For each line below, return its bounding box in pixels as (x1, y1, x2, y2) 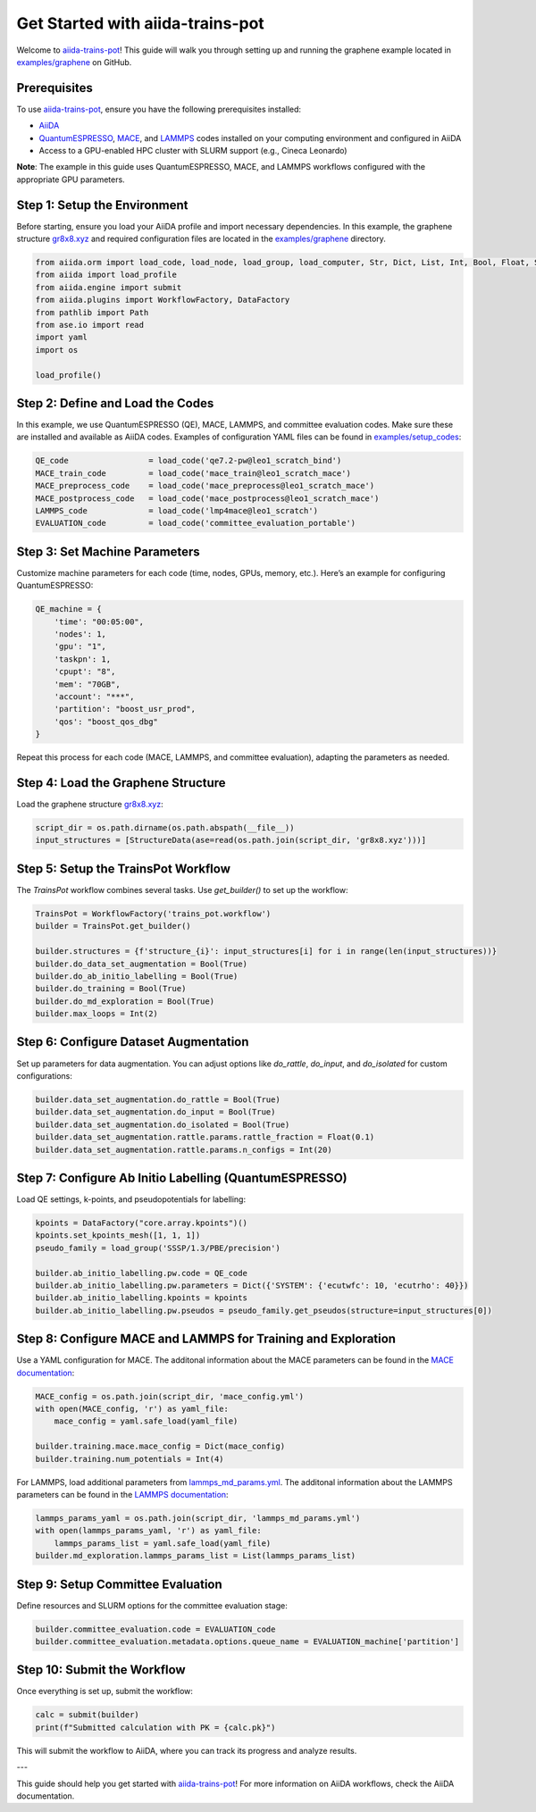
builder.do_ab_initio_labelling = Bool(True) (35, 971, 239, 981)
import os (35, 345, 79, 355)
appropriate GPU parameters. (16, 174, 125, 185)
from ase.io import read (35, 320, 145, 330)
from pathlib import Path (35, 307, 149, 317)
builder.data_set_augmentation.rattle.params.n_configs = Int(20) (35, 1144, 332, 1155)
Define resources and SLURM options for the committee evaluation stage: (16, 1599, 288, 1611)
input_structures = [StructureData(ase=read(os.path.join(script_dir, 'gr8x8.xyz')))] (35, 835, 427, 846)
